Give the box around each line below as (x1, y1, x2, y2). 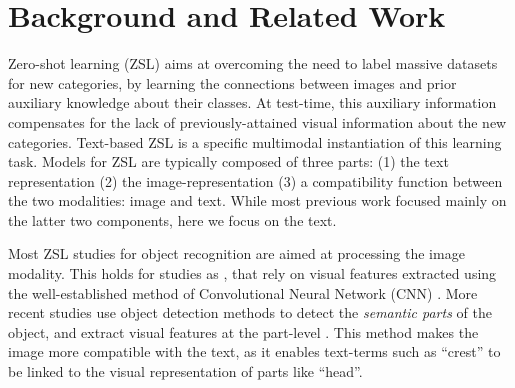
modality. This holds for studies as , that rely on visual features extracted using (8, 263, 497, 284)
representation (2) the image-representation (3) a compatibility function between (8, 170, 503, 191)
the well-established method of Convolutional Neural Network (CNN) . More (8, 282, 478, 303)
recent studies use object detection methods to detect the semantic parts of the (8, 302, 492, 323)
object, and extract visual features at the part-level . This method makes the (8, 321, 479, 342)
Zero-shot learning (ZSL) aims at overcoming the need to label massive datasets (8, 53, 498, 74)
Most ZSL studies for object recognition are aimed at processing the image (8, 243, 465, 264)
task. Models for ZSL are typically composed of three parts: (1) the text (8, 151, 449, 172)
